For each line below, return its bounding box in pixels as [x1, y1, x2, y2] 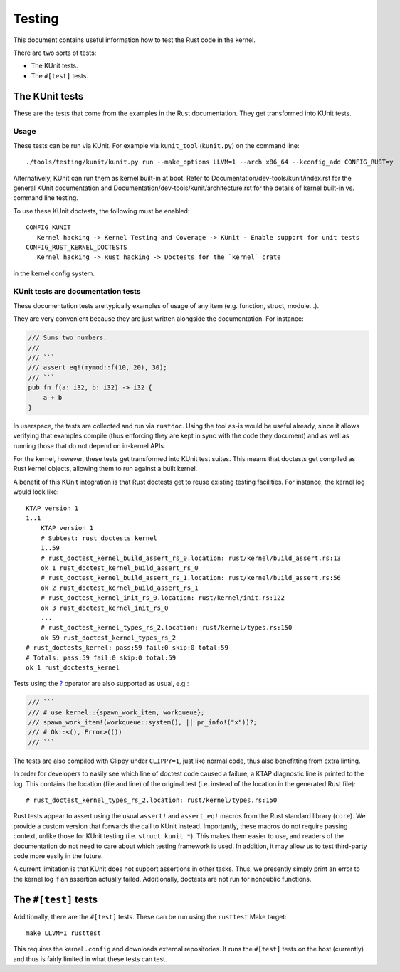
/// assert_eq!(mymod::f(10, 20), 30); [28, 364, 167, 371]
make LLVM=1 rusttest [26, 929, 101, 937]
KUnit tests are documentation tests [13, 287, 142, 297]
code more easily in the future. [13, 851, 103, 860]
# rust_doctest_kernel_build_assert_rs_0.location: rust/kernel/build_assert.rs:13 [40, 554, 342, 562]
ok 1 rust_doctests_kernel [26, 663, 120, 672]
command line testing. [13, 194, 78, 202]
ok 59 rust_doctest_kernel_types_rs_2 [40, 633, 177, 642]
